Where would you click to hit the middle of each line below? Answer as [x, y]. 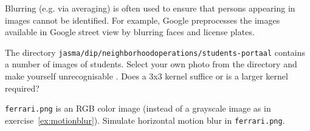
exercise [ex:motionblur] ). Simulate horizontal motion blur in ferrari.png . [145, 120]
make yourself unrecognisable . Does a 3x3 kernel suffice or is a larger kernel [146, 76]
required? [22, 88]
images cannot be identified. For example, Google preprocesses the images [143, 20]
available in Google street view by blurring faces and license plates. [130, 32]
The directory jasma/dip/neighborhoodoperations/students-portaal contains [155, 52]
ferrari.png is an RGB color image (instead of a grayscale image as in [138, 108]
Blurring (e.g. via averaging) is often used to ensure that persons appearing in [150, 8]
